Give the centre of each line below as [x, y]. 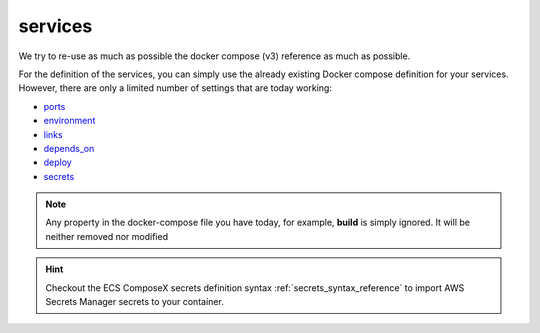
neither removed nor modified [107, 236]
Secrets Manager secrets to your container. [134, 302]
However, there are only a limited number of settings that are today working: [175, 88]
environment [69, 121]
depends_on [69, 148]
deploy [57, 162]
